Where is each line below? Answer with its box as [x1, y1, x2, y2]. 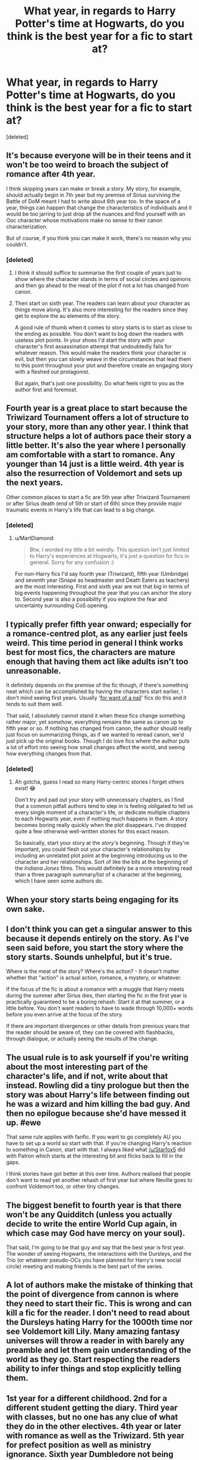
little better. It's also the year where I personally [6, 441, 186, 451]
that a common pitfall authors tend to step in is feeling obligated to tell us [14, 803, 193, 810]
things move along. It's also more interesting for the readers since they [14, 306, 188, 313]
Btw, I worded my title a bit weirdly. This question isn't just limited [29, 546, 189, 553]
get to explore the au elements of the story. [14, 313, 121, 320]
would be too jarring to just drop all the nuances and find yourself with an [6, 210, 185, 217]
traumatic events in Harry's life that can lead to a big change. [6, 506, 156, 513]
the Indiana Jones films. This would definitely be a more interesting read [14, 865, 192, 872]
